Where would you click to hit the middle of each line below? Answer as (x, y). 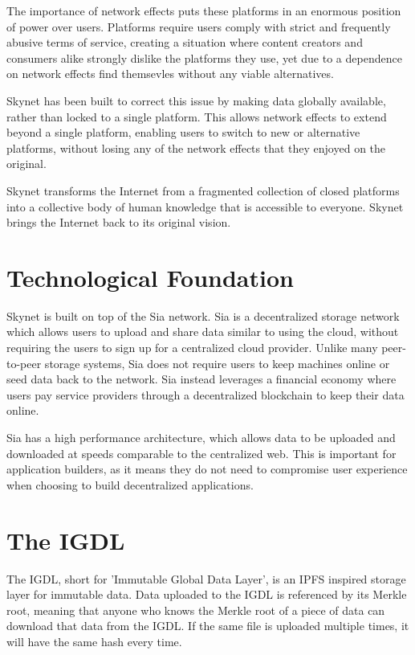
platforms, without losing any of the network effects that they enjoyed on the (196, 147)
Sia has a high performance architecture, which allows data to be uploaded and (201, 437)
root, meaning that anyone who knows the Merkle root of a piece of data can (196, 610)
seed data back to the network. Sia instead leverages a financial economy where (201, 379)
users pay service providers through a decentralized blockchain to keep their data (205, 394)
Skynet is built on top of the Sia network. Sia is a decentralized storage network (203, 315)
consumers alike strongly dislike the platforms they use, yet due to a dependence (204, 57)
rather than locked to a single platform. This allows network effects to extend (197, 116)
